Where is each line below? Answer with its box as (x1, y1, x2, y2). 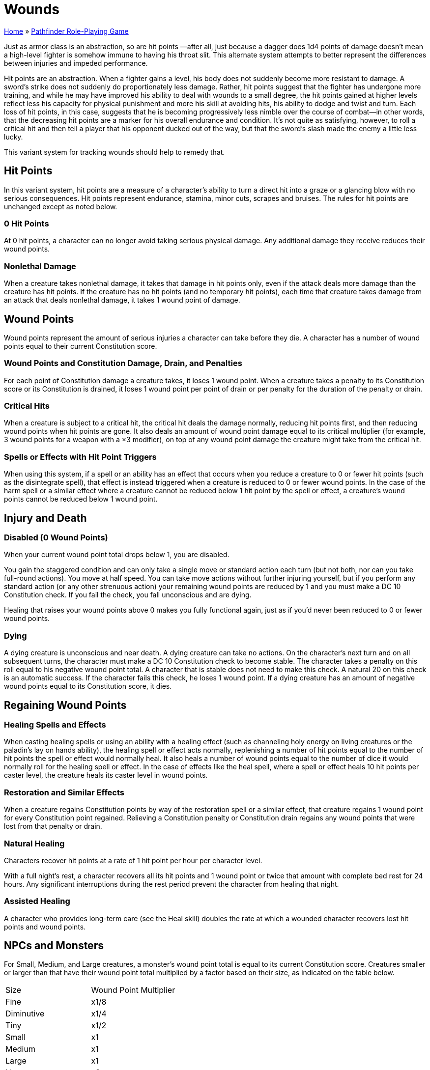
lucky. (4, 132, 23, 141)
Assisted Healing (4, 896, 70, 906)
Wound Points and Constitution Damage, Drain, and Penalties (4, 358, 242, 368)
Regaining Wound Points (4, 699, 127, 711)
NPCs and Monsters (4, 939, 104, 952)
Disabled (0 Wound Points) (4, 533, 108, 543)
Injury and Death (4, 511, 87, 524)
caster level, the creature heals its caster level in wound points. (4, 771, 208, 780)
